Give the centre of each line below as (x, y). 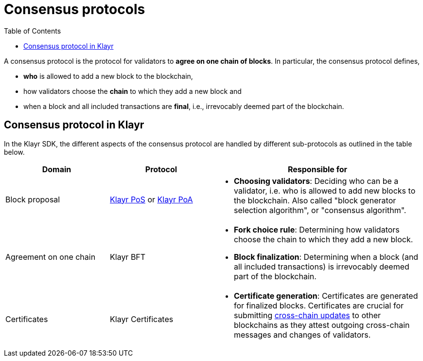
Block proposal (33, 199)
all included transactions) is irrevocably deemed (322, 266)
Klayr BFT (128, 257)
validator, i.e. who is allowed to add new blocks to (325, 190)
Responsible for (317, 169)
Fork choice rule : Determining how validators (317, 229)
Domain (57, 169)
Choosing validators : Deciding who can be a (316, 181)
